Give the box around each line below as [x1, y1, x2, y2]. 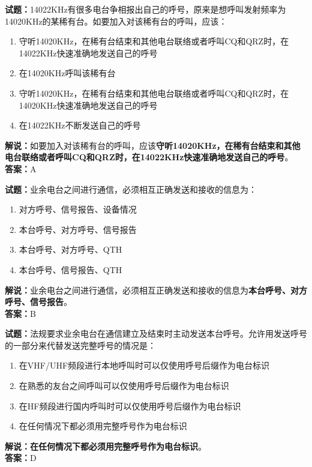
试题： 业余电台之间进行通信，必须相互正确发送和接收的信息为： [5, 182, 257, 195]
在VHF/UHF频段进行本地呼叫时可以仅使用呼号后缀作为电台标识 [19, 359, 270, 372]
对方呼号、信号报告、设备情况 [19, 203, 137, 215]
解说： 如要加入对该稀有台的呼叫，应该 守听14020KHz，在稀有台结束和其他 [5, 139, 301, 151]
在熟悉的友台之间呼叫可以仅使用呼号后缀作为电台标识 [19, 379, 229, 392]
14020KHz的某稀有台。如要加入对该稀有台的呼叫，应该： [5, 14, 227, 27]
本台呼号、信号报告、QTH [19, 263, 122, 276]
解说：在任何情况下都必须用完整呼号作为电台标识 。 [5, 439, 206, 452]
